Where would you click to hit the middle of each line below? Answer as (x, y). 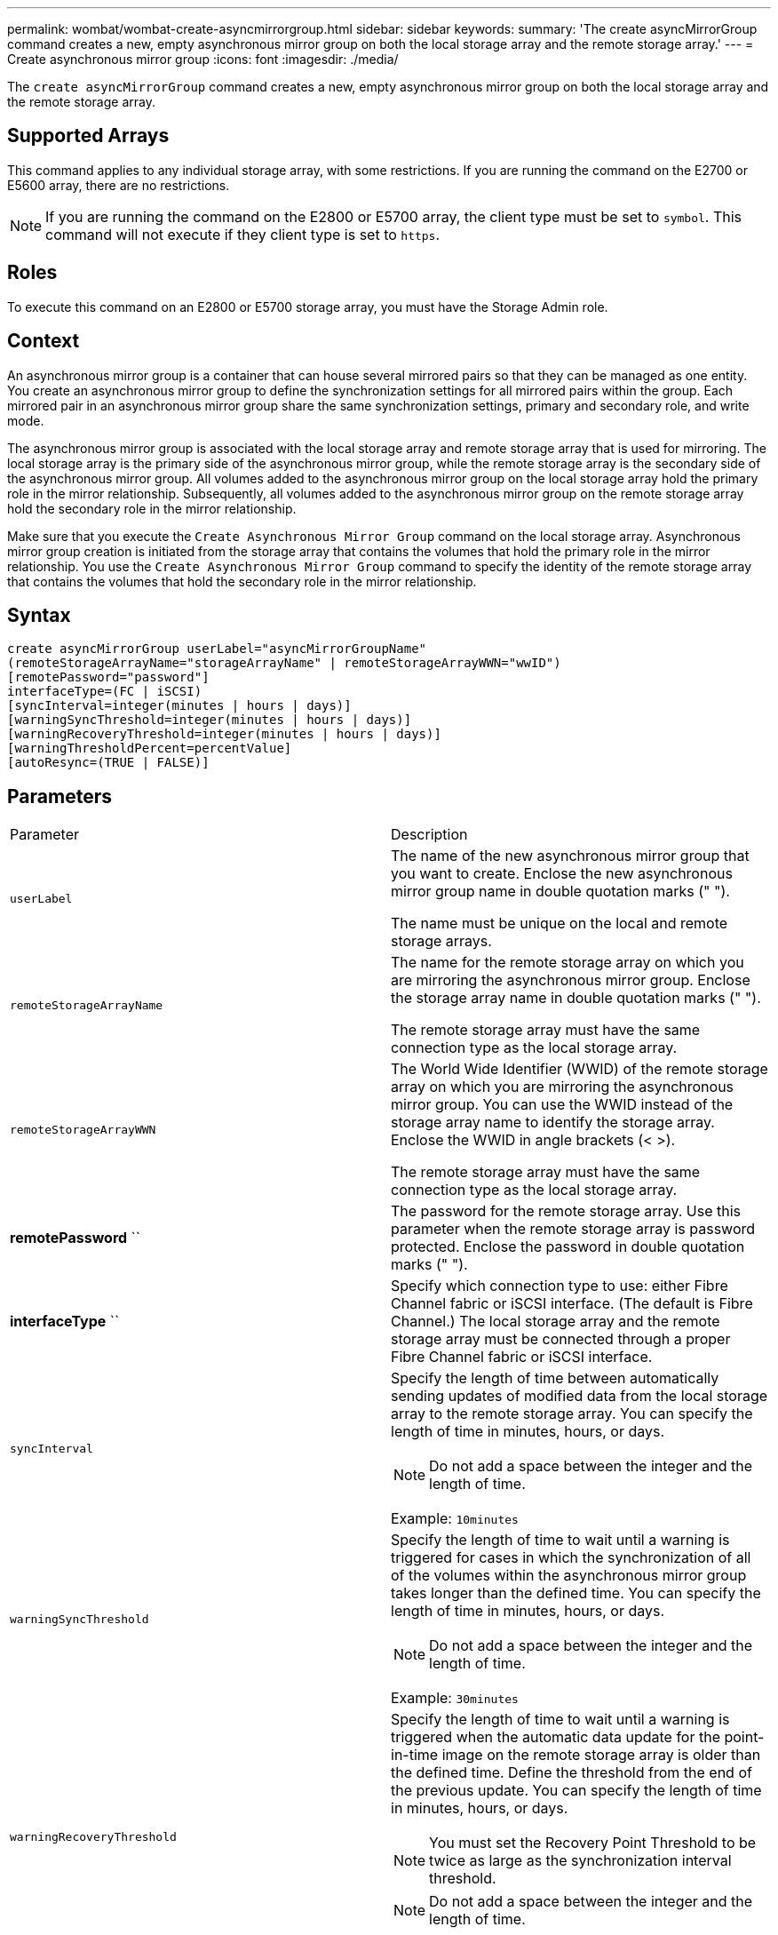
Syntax (39, 615)
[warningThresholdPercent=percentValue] (150, 749)
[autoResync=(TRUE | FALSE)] (108, 763)
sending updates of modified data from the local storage (580, 1396)
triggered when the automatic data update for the (556, 1737)
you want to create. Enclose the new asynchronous (562, 874)
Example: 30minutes (455, 1698)
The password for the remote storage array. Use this (566, 1211)
